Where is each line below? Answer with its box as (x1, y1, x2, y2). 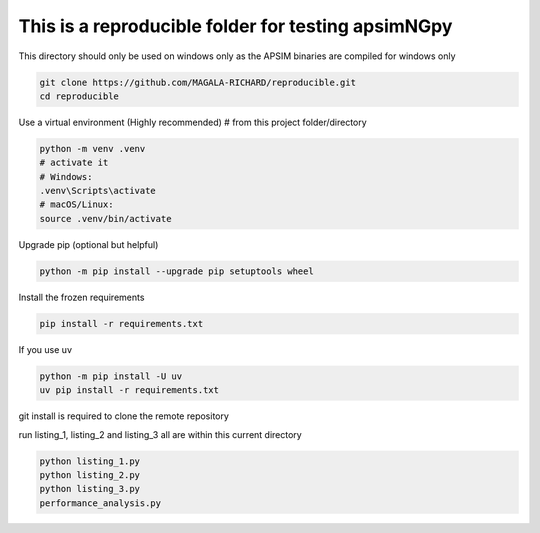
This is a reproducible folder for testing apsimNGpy (18, 15, 453, 37)
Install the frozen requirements (18, 291, 145, 303)
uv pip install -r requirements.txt (39, 385, 220, 396)
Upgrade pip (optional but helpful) (18, 238, 159, 250)
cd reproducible (39, 90, 120, 102)
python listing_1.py (39, 455, 140, 467)
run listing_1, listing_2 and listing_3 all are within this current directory (18, 428, 302, 440)
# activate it (39, 157, 109, 169)
